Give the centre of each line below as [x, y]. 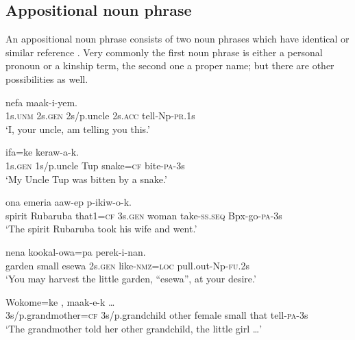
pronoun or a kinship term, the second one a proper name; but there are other [170, 65]
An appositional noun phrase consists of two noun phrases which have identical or [177, 39]
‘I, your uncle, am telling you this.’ [78, 129]
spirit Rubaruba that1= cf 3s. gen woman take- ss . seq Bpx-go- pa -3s [144, 215]
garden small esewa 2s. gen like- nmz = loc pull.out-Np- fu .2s [127, 265]
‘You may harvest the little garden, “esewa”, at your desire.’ [131, 279]
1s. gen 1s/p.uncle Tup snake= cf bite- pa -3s [95, 165]
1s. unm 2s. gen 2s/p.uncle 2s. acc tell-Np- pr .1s [100, 116]
